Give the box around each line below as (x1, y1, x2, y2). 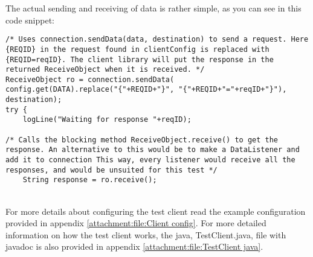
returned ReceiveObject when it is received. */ (5, 65, 205, 74)
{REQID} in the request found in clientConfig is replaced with (5, 45, 269, 54)
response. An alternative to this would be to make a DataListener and (5, 145, 300, 154)
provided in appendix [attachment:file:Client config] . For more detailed (5, 217, 266, 229)
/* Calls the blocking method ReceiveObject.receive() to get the (5, 135, 279, 144)
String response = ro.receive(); (22, 176, 157, 185)
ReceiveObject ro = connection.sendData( (5, 75, 175, 84)
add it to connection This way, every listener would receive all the (5, 156, 295, 165)
